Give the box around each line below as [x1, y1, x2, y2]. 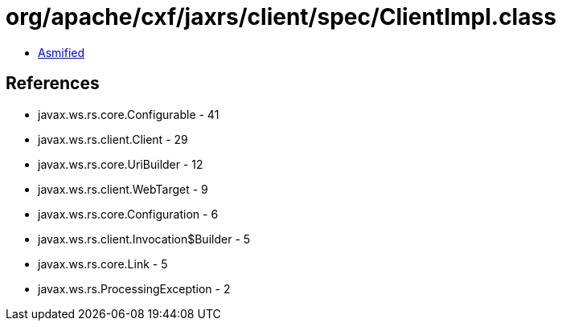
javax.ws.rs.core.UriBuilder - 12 [38, 157, 203, 171]
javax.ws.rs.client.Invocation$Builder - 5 [38, 231, 251, 246]
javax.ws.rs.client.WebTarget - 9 [38, 182, 208, 196]
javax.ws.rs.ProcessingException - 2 [38, 281, 231, 296]
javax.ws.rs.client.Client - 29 [38, 132, 188, 146]
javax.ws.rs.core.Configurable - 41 [38, 107, 219, 121]
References [6, 73, 100, 94]
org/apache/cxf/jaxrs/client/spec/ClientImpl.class [6, 3, 556, 31]
